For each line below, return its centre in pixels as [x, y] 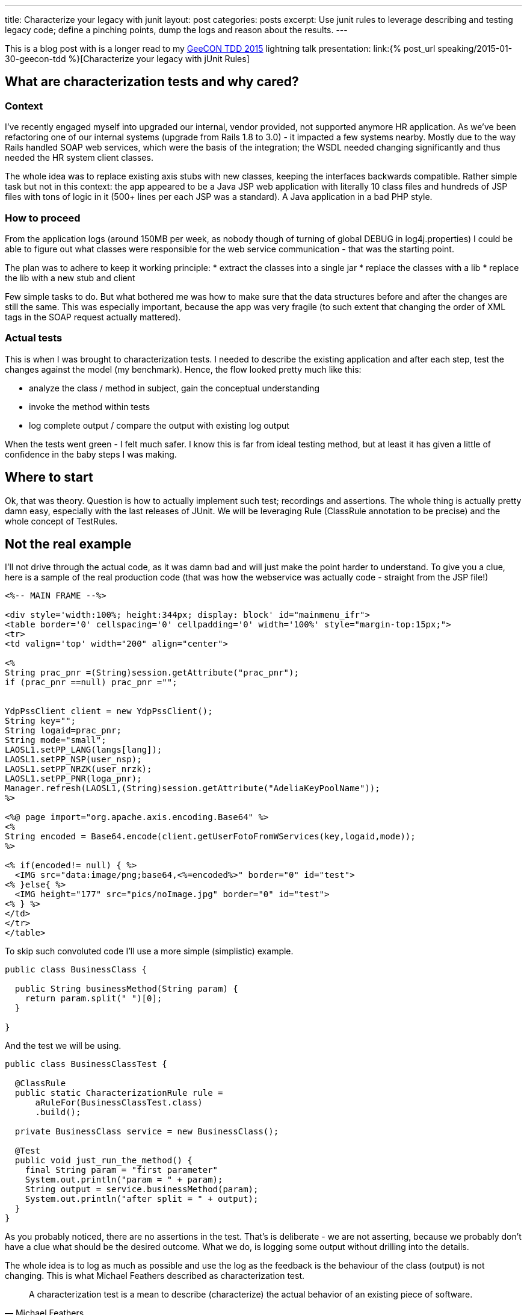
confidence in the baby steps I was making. [91, 454]
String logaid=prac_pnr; [63, 731]
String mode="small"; [56, 740]
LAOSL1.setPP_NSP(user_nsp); [73, 760]
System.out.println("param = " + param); [124, 1180]
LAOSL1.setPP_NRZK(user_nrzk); [79, 769]
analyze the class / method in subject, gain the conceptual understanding [174, 388]
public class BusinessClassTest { [86, 1064]
